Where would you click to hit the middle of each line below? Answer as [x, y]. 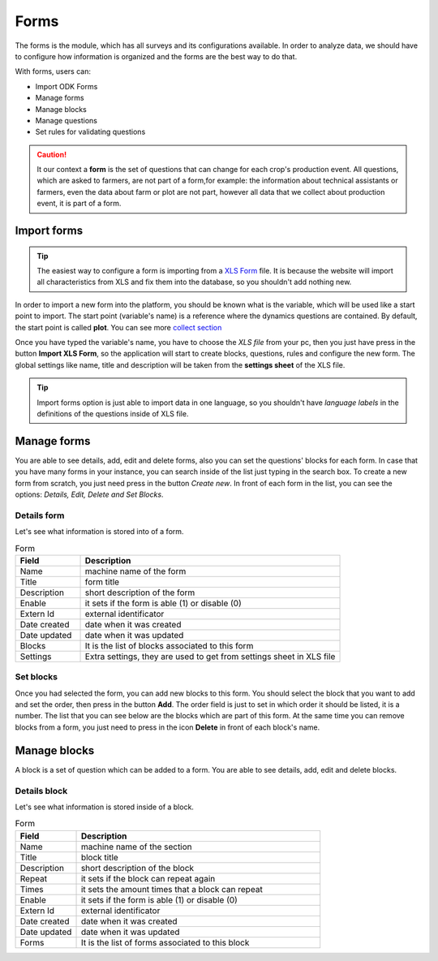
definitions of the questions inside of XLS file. [113, 413]
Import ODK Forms [67, 86]
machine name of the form [135, 571]
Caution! [52, 154]
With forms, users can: [53, 71]
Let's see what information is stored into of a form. [99, 532]
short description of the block [137, 868]
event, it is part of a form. [79, 204]
